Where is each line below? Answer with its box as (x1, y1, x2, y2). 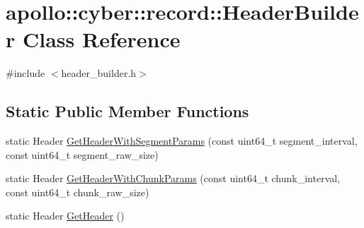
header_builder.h (61, 66, 137, 80)
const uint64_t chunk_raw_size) (6, 184, 149, 199)
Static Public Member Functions (6, 100, 249, 122)
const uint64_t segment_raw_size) (6, 147, 159, 162)
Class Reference (22, 25, 181, 54)
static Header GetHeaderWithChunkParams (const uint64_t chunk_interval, (6, 171, 341, 186)
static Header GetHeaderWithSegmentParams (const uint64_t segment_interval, (6, 133, 358, 148)
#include (6, 66, 45, 80)
